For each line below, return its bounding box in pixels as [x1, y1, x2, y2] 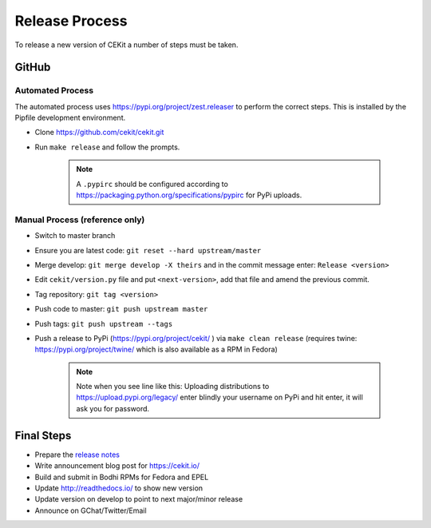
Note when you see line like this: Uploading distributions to [76, 382, 270, 391]
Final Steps [14, 428, 72, 443]
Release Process [14, 12, 128, 30]
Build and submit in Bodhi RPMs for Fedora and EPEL [34, 472, 209, 482]
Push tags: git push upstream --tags [34, 319, 173, 328]
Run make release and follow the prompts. [34, 142, 180, 152]
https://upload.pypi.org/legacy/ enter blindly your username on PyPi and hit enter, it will [76, 392, 363, 403]
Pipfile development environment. [14, 113, 126, 123]
